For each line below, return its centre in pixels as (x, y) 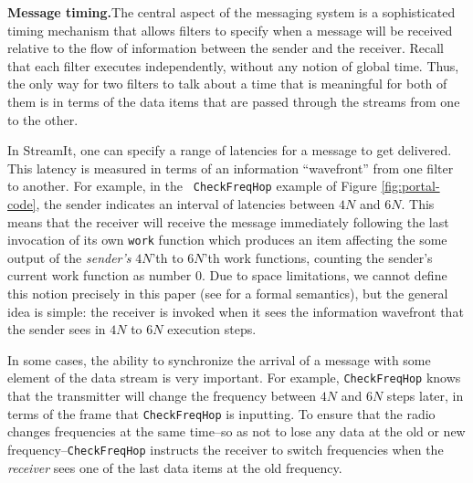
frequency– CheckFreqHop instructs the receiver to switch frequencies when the (226, 449)
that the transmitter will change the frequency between (162, 396)
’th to (168, 257)
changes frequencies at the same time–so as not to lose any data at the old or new (236, 431)
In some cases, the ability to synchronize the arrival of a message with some (219, 359)
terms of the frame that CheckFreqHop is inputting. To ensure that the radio (221, 413)
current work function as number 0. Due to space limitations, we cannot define (227, 275)
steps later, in (425, 396)
